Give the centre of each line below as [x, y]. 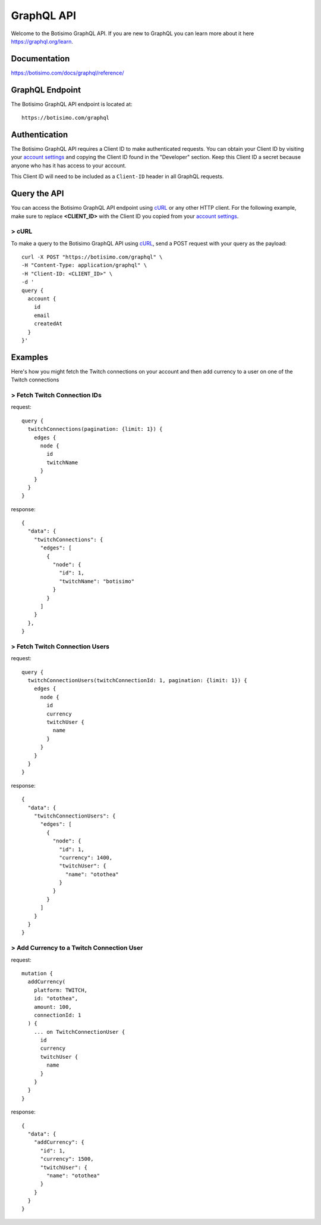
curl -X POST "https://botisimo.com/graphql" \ [92, 257]
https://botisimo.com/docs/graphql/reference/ [67, 73]
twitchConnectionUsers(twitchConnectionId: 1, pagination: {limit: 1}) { [137, 680]
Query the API [37, 194]
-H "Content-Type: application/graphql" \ [84, 265]
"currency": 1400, [86, 857]
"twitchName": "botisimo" [97, 581]
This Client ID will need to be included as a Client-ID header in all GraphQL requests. [117, 176]
